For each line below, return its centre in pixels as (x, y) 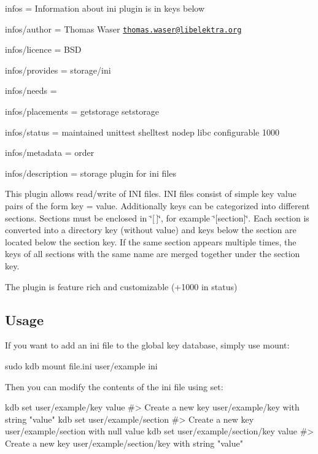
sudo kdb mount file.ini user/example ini (81, 365)
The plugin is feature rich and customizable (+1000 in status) (121, 286)
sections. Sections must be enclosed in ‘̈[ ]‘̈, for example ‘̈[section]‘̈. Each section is (157, 217)
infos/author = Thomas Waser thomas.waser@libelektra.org (123, 29)
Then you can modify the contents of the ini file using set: (114, 386)
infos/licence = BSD (43, 49)
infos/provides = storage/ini (58, 70)
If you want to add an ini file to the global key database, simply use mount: (147, 345)
